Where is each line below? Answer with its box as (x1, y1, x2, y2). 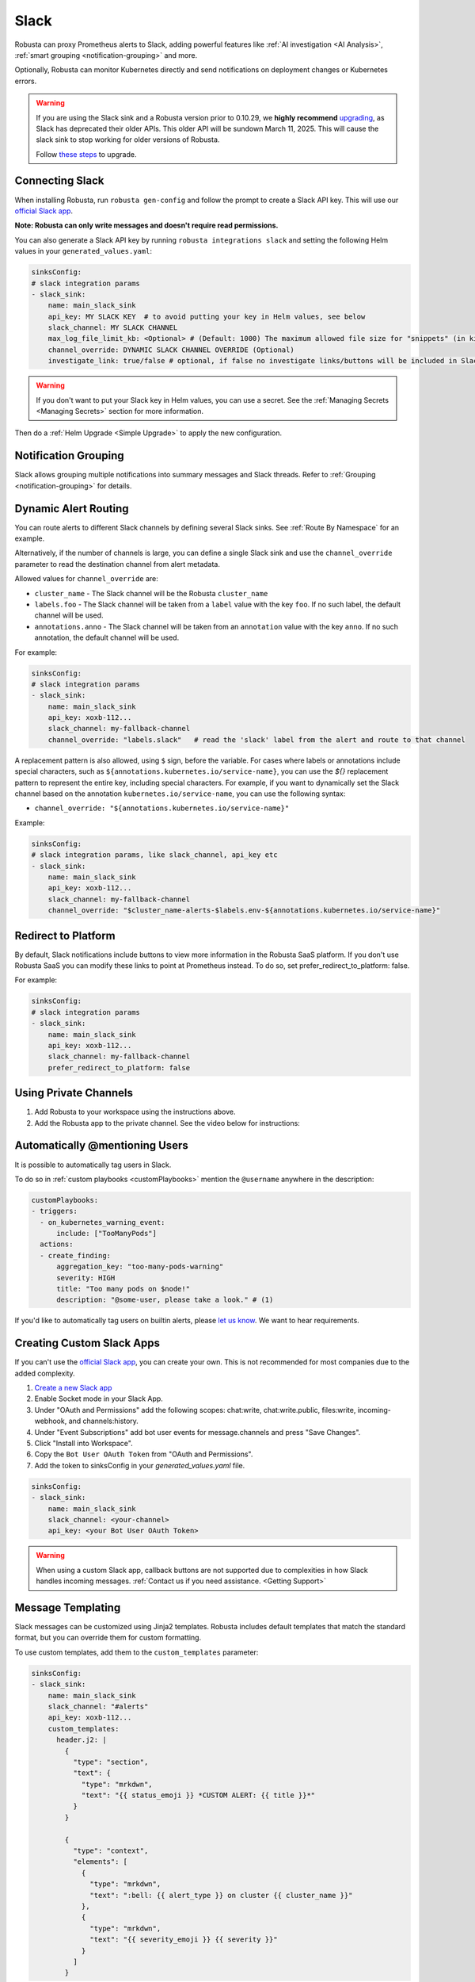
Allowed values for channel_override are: (14, 574, 158, 584)
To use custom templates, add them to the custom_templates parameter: (14, 1647, 259, 1657)
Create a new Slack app (34, 1383, 112, 1393)
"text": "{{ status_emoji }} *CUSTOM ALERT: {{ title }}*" (81, 1791, 316, 1800)
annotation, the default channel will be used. (34, 633, 180, 642)
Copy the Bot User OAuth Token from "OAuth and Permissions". (34, 1449, 253, 1459)
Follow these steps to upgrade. (36, 149, 137, 159)
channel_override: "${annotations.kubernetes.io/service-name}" (34, 804, 290, 813)
